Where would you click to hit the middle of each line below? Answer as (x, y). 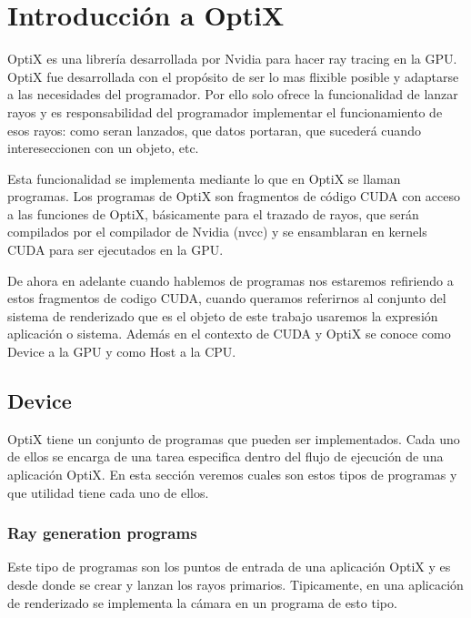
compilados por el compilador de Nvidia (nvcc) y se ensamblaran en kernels (217, 232)
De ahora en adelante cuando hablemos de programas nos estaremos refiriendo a (230, 280)
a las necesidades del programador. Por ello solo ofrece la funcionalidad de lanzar (233, 94)
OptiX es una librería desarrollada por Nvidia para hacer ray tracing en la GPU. (232, 59)
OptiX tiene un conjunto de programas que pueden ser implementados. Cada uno (234, 438)
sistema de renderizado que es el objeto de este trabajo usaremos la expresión (223, 315)
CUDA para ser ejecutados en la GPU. (115, 250)
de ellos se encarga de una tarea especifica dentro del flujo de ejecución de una (225, 456)
